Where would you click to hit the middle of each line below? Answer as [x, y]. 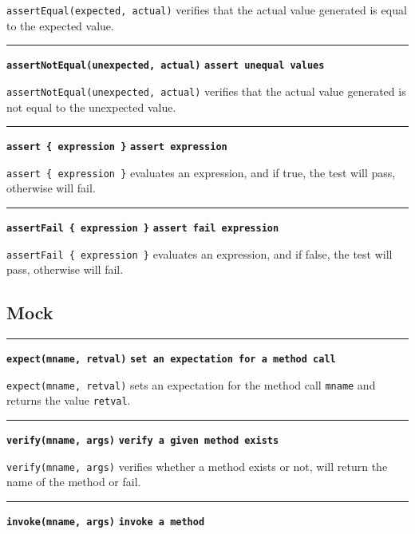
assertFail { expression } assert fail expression [143, 229]
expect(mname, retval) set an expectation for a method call [171, 360]
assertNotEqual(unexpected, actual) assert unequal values [166, 66]
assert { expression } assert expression [117, 147]
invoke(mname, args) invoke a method [106, 522]
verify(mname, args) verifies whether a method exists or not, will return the [197, 466]
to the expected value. [60, 25]
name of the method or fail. [74, 482]
